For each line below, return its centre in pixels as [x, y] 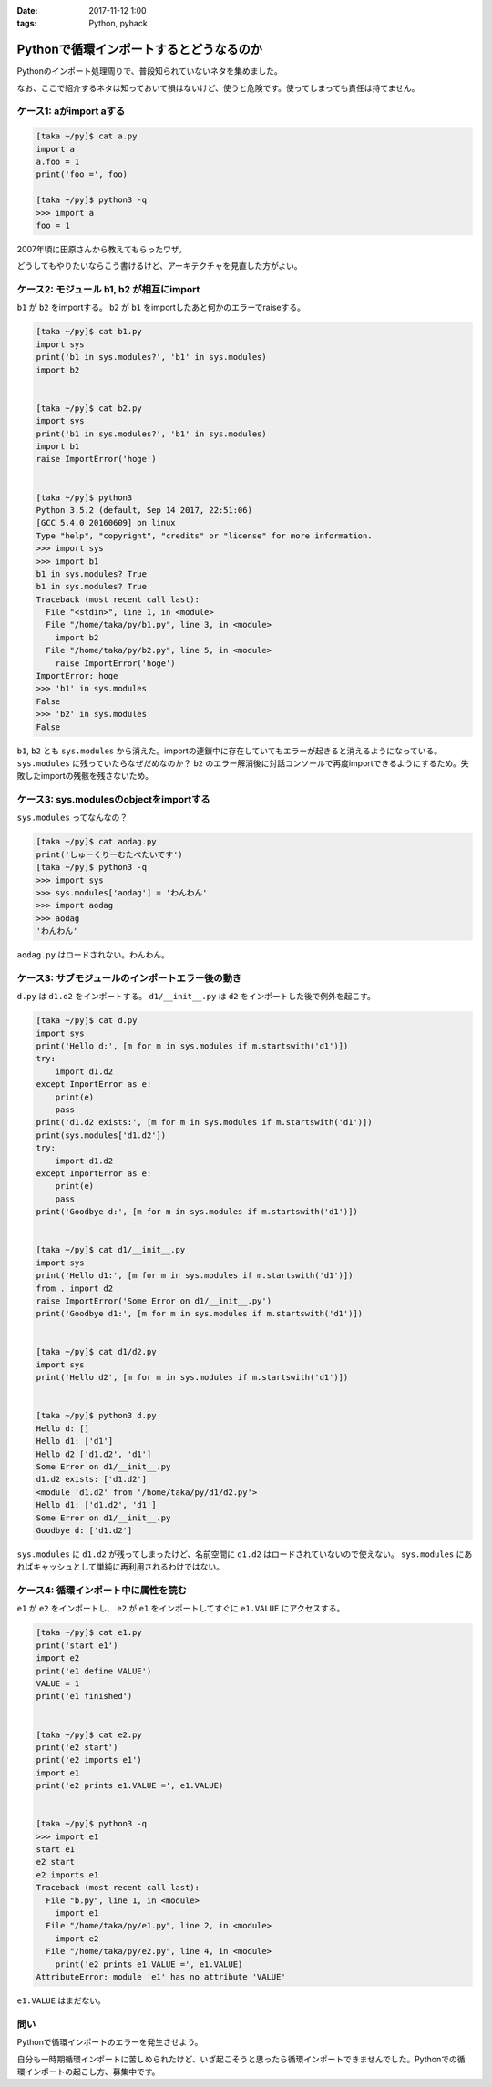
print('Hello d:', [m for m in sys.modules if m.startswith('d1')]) [192, 1046]
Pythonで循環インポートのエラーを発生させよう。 [110, 2042]
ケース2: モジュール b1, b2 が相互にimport [108, 290]
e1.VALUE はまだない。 [61, 2000]
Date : [27, 10]
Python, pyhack [118, 24]
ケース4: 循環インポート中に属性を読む [102, 1591]
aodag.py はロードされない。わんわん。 [93, 955]
